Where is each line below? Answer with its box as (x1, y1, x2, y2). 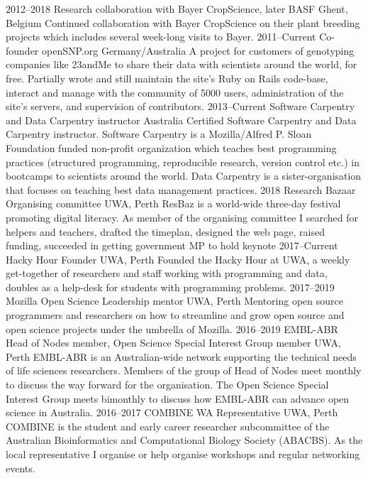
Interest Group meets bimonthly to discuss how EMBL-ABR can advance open (6, 391, 350, 406)
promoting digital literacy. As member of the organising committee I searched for (6, 210, 359, 224)
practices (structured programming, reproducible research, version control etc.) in (6, 154, 359, 169)
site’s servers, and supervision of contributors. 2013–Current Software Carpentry (6, 99, 355, 114)
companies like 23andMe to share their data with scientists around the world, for (6, 57, 357, 72)
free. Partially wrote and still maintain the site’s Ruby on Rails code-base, (6, 70, 328, 85)
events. (6, 460, 35, 475)
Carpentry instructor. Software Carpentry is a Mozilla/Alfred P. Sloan (6, 126, 312, 141)
